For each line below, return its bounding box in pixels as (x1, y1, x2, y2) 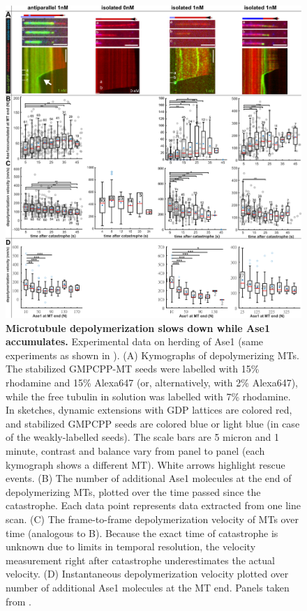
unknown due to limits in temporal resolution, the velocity (6, 539, 256, 554)
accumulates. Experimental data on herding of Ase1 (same (6, 334, 264, 349)
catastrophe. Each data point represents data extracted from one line (6, 498, 301, 513)
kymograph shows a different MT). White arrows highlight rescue (6, 457, 285, 472)
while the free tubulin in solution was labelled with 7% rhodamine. (6, 389, 291, 403)
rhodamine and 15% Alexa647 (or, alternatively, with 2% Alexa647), (6, 375, 298, 390)
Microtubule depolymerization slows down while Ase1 (6, 320, 271, 335)
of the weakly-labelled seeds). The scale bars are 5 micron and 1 (6, 430, 279, 444)
